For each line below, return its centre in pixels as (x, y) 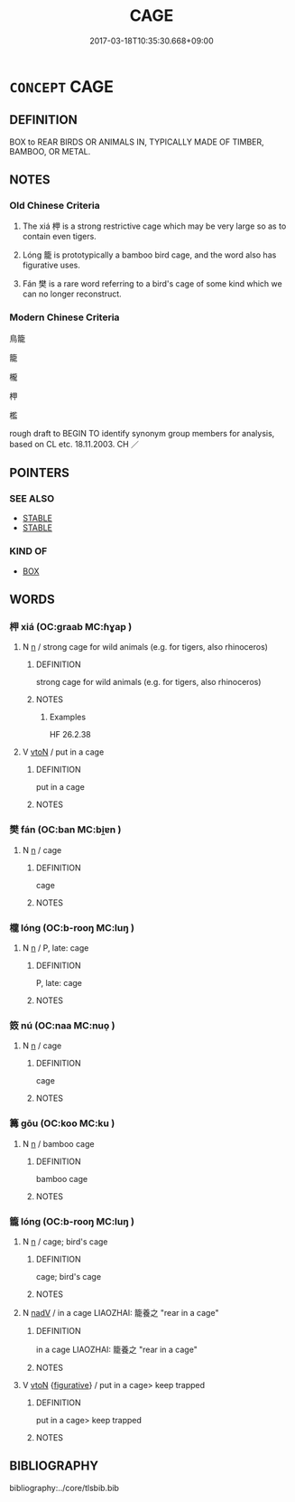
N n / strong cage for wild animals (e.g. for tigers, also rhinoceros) (145, 647)
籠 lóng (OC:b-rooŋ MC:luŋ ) (72, 1221)
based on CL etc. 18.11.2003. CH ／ (74, 444)
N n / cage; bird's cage (65, 1241)
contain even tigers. (59, 237)
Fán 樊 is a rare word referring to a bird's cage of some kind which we (152, 284)
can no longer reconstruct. (72, 294)
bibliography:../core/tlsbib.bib (65, 1488)
